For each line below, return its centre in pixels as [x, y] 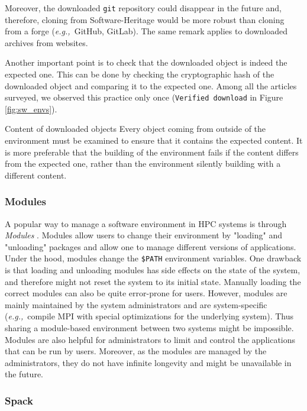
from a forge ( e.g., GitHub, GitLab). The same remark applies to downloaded [146, 31]
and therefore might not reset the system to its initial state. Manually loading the [153, 281]
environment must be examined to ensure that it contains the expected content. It [154, 140]
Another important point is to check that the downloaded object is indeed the [146, 62]
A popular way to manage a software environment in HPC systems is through [146, 223]
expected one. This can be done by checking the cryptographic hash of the [140, 74]
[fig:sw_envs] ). [31, 109]
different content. [36, 175]
